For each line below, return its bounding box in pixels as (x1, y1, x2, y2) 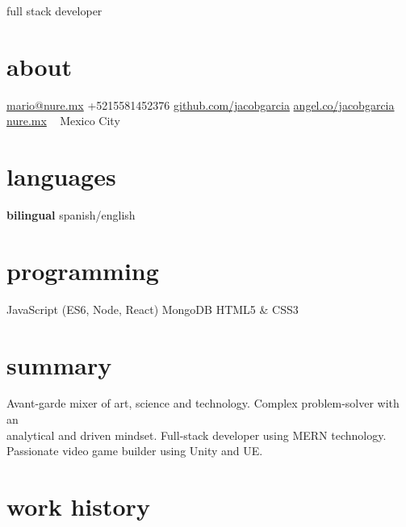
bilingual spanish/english (6, 207, 136, 224)
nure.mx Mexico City (6, 112, 120, 129)
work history (6, 490, 150, 523)
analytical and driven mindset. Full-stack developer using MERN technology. (6, 426, 387, 443)
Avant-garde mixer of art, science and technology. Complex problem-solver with (6, 395, 400, 412)
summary (6, 348, 112, 381)
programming (6, 253, 159, 287)
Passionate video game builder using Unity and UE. (6, 442, 263, 459)
